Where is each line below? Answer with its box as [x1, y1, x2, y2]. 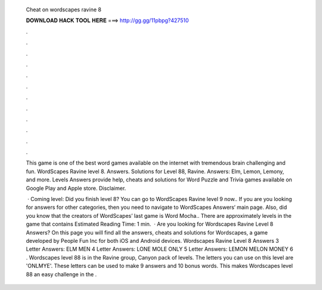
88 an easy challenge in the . [26, 270, 97, 277]
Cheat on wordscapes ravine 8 [26, 6, 101, 13]
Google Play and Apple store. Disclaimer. [26, 184, 126, 192]
